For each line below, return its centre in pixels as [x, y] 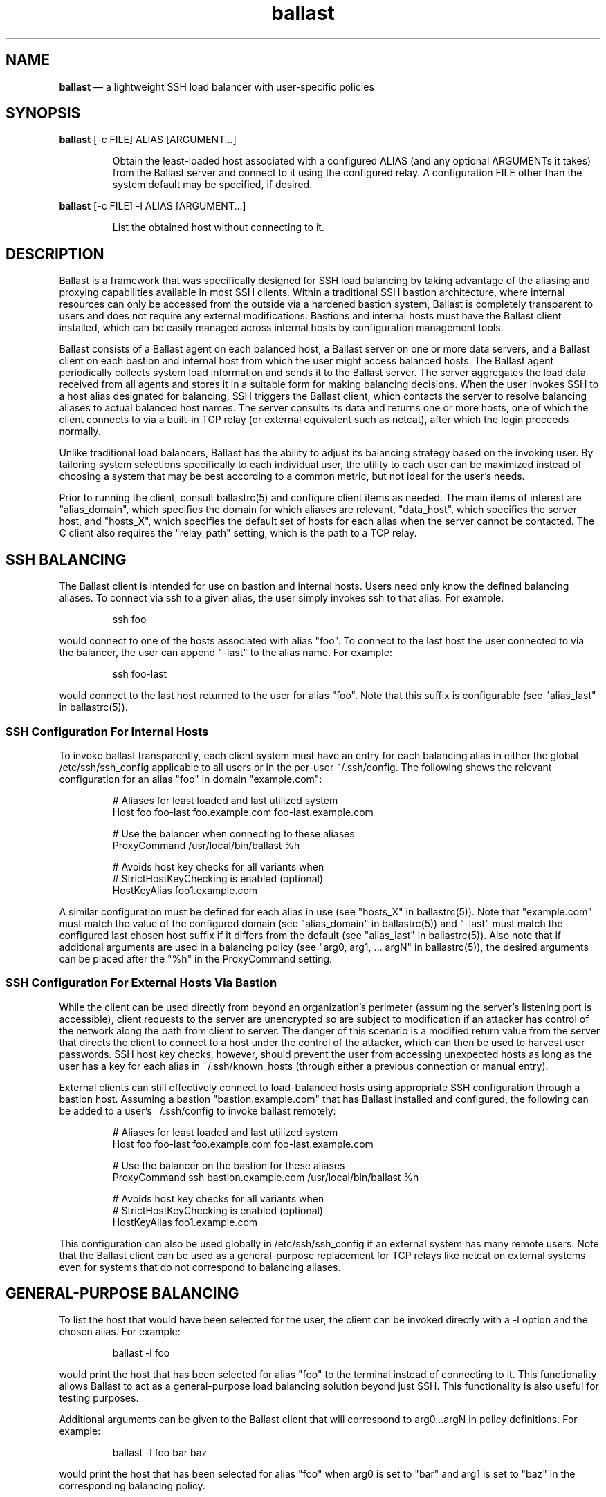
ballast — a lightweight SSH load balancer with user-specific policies [217, 86]
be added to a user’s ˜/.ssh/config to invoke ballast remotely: [198, 1110]
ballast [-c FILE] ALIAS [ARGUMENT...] [148, 140]
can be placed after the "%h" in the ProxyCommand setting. [196, 958]
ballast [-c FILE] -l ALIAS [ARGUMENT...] [153, 206]
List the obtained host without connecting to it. [218, 227]
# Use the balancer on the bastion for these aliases [229, 1165]
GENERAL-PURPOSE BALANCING [122, 1294]
